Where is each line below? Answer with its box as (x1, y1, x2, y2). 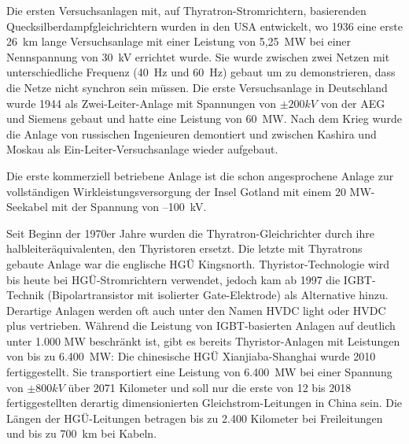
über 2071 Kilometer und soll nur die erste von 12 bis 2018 (68, 379, 352, 395)
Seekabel (6, 198, 48, 215)
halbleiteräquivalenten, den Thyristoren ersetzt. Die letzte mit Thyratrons (6, 240, 363, 257)
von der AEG (320, 94, 385, 111)
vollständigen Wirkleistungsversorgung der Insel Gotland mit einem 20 (6, 183, 346, 199)
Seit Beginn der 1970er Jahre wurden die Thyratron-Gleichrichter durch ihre (6, 224, 374, 241)
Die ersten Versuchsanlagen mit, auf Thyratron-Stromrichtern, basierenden (6, 2, 367, 18)
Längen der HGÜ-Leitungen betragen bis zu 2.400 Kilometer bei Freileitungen (6, 409, 383, 426)
